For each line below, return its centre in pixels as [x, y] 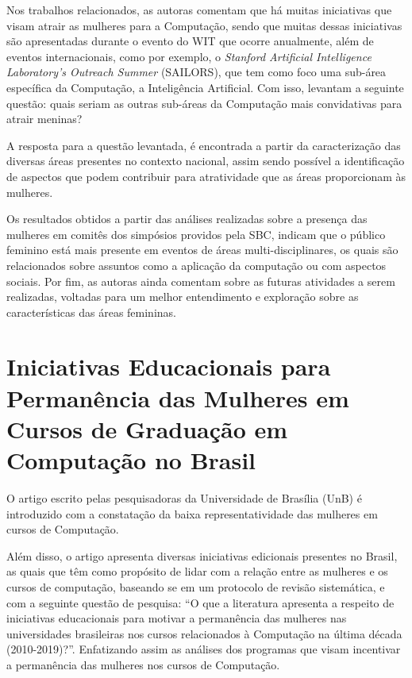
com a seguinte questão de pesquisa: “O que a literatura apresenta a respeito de [200, 602]
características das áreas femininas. [91, 312]
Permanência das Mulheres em [178, 397]
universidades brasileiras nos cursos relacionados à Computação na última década [204, 633]
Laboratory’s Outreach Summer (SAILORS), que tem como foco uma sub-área [196, 72]
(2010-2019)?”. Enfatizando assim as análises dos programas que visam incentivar [204, 649]
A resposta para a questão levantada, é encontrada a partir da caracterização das [204, 145]
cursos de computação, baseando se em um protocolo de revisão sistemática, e [196, 586]
